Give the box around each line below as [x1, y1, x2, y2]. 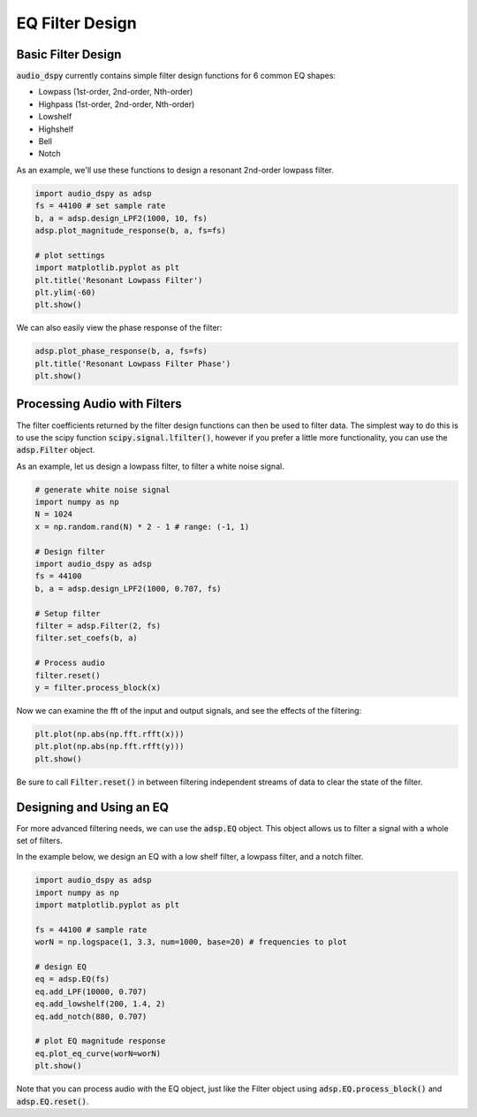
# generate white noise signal [34, 485, 171, 494]
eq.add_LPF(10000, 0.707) [34, 986, 148, 997]
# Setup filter [34, 608, 101, 618]
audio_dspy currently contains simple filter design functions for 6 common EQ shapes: [16, 71, 336, 81]
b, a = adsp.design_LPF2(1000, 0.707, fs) [34, 584, 222, 593]
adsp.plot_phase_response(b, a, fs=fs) [34, 346, 208, 356]
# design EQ [34, 962, 87, 972]
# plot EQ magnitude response [34, 1036, 166, 1046]
